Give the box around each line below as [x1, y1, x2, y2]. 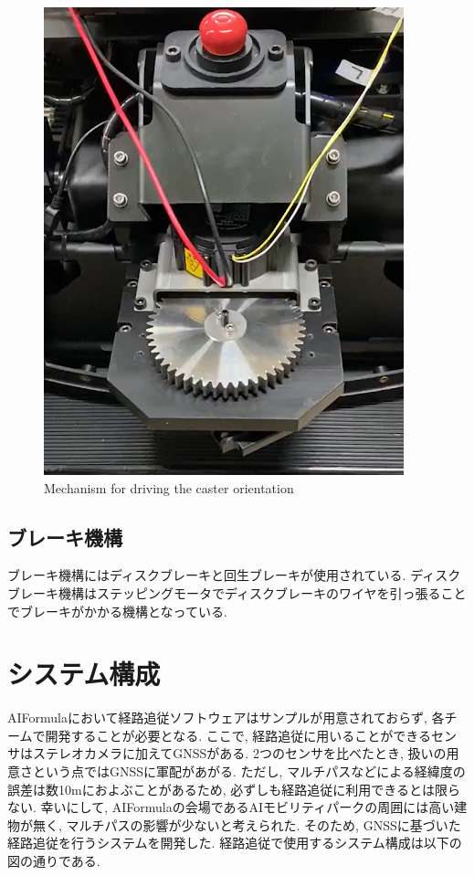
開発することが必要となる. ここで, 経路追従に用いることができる [45, 725, 431, 744]
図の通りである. [7, 851, 100, 871]
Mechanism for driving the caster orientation [44, 478, 294, 497]
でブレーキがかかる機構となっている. [7, 601, 227, 620]
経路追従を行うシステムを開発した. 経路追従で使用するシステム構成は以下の [7, 833, 462, 852]
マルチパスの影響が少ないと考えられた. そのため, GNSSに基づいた [66, 815, 461, 834]
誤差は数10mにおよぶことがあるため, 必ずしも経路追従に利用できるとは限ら [7, 779, 460, 798]
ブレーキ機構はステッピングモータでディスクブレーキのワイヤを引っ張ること [7, 583, 467, 602]
